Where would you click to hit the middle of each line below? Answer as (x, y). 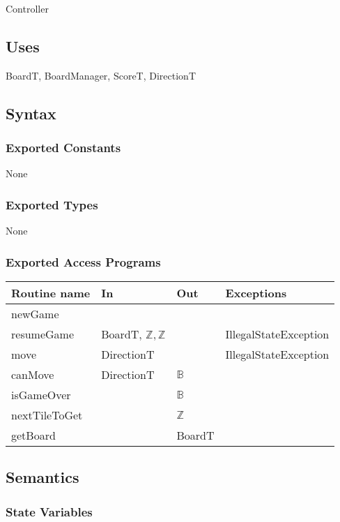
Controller (27, 8)
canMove (33, 375)
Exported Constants (63, 148)
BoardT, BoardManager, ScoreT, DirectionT (101, 75)
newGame (35, 314)
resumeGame (43, 334)
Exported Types (52, 204)
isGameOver (41, 395)
